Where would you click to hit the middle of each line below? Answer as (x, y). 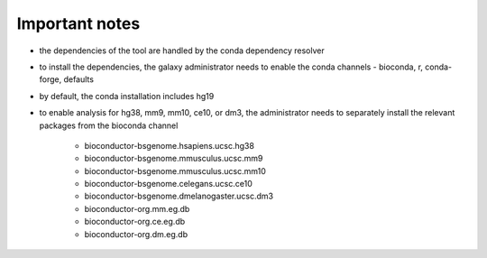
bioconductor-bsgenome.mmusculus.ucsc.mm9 (174, 159)
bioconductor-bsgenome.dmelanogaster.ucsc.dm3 (179, 196)
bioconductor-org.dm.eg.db (136, 234)
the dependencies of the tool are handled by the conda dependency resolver (182, 51)
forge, (51, 79)
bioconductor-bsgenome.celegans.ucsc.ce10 (168, 184)
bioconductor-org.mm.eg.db (137, 208)
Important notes (78, 23)
